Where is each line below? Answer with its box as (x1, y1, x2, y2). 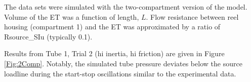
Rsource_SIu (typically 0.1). (4, 31, 93, 42)
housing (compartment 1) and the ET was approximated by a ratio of (4, 21, 221, 32)
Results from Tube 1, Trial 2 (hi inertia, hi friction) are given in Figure (4, 48, 225, 59)
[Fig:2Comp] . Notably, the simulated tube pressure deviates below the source (4, 58, 242, 68)
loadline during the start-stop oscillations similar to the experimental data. (4, 68, 236, 78)
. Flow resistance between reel (146, 11, 239, 22)
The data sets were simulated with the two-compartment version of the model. (4, 2, 247, 12)
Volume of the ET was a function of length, (4, 11, 139, 22)
